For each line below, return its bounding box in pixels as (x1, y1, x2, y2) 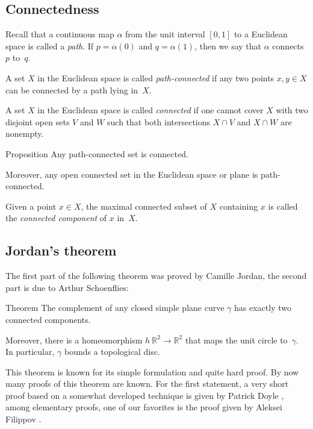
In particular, (5, 345, 55, 358)
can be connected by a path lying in (5, 83, 138, 96)
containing (219, 199, 258, 212)
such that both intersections (107, 115, 211, 128)
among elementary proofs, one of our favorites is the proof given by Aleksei (5, 401, 282, 413)
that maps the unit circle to (185, 333, 288, 346)
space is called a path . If (5, 39, 94, 52)
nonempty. (5, 127, 44, 140)
